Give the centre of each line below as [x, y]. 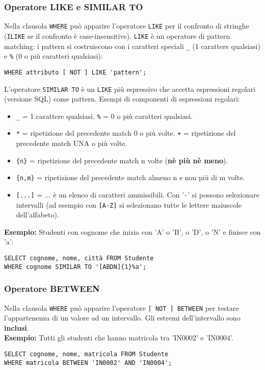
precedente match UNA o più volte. [72, 143]
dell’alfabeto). [37, 215]
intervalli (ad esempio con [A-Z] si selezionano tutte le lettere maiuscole [129, 204]
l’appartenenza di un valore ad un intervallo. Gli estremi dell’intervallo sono [122, 318]
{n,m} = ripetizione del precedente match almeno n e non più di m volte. [130, 177]
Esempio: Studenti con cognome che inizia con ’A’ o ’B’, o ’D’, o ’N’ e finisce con [132, 231]
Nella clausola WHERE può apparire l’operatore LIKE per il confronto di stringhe [127, 26]
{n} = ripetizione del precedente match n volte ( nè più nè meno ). [122, 160]
